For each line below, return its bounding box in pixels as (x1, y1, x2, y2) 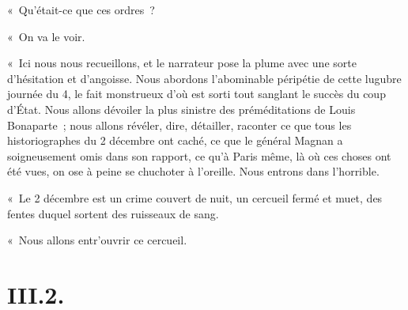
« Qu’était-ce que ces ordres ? (7, 2, 155, 17)
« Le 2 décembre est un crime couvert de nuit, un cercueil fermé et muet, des (7, 189, 383, 206)
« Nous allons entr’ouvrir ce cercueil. (7, 232, 187, 248)
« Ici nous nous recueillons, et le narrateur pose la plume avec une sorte (7, 55, 357, 71)
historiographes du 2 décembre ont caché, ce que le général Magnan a (7, 132, 343, 149)
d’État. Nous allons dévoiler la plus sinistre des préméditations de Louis (7, 100, 356, 117)
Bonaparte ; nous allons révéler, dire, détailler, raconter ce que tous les (7, 116, 352, 133)
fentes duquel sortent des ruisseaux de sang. (7, 205, 219, 221)
